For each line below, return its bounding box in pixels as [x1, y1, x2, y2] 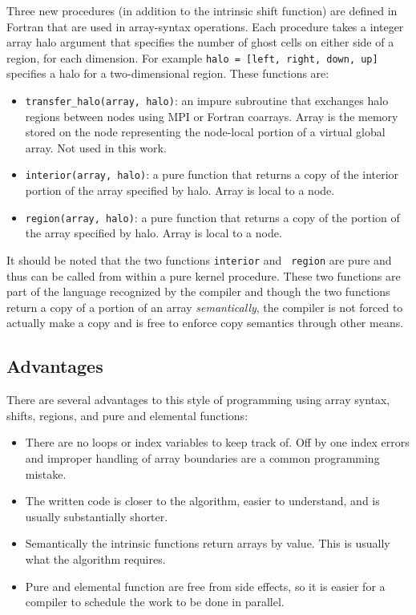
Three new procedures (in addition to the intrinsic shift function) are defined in [6, 2, 398, 18]
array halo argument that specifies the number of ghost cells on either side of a [6, 34, 394, 51]
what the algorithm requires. [25, 550, 166, 567]
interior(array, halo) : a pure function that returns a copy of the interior [25, 166, 399, 183]
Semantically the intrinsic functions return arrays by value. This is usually [25, 535, 390, 552]
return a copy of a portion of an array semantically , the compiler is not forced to [6, 298, 403, 315]
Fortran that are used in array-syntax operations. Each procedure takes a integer [6, 18, 404, 34]
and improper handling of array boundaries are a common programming [25, 449, 380, 466]
